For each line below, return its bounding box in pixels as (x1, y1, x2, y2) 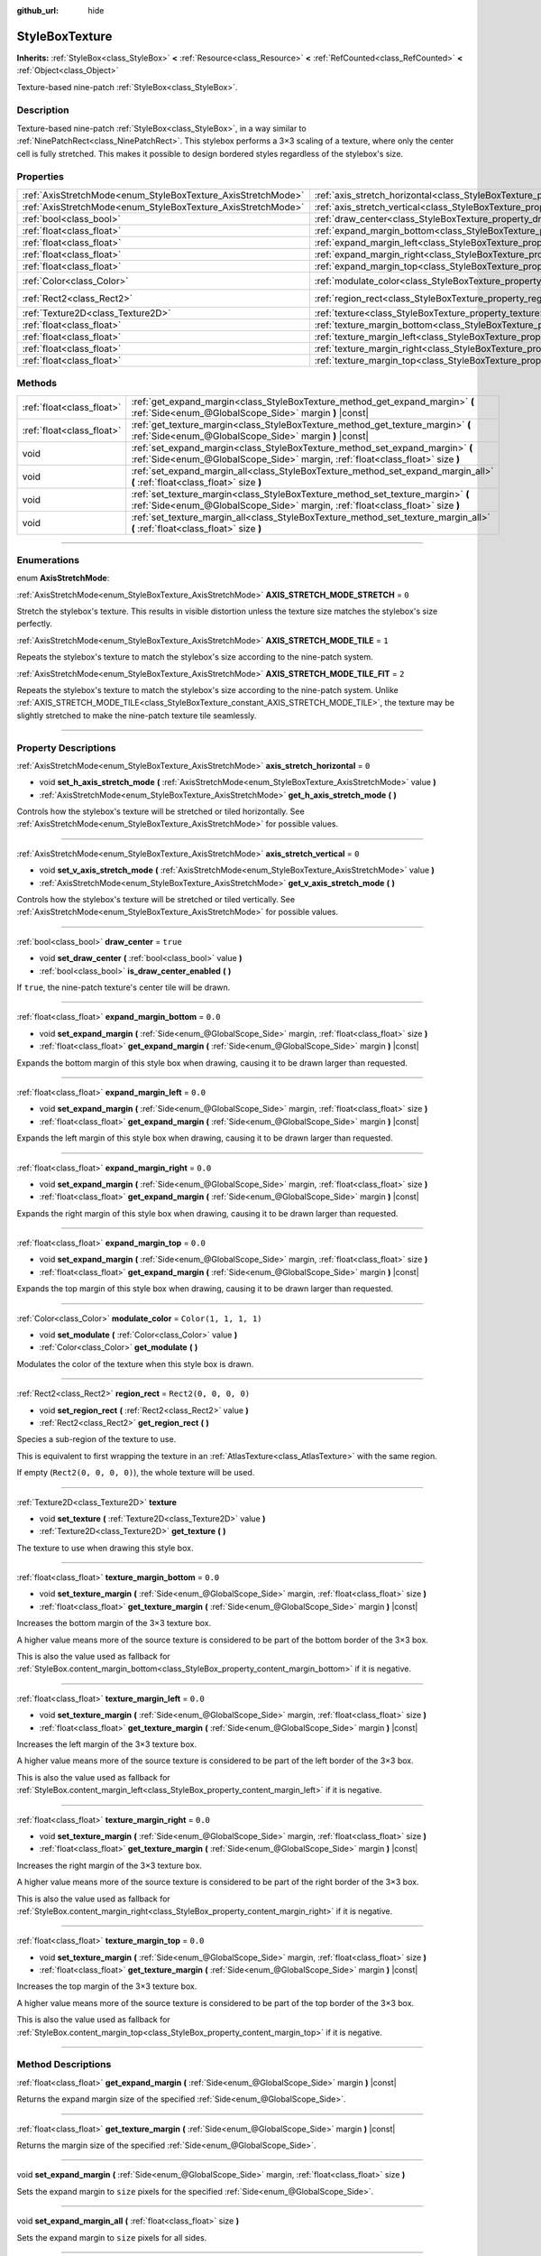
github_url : (16, 5, 59, 15)
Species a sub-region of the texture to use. (16, 1434, 177, 1445)
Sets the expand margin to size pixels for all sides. (16, 2232, 207, 2242)
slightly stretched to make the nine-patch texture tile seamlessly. (16, 709, 257, 721)
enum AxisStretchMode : (16, 573, 110, 584)
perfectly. (16, 618, 53, 629)
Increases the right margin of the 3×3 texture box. (16, 1860, 203, 1871)
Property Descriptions (16, 741, 116, 754)
